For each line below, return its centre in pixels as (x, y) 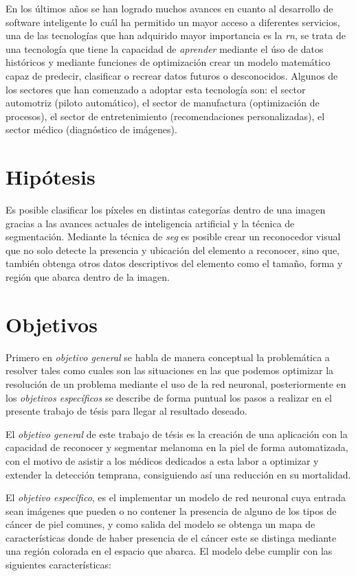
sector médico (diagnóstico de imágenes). (91, 129)
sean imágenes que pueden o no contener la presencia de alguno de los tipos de (171, 510)
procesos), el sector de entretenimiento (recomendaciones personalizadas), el (165, 116)
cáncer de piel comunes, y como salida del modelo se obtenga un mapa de (160, 524)
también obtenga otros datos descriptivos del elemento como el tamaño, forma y (174, 263)
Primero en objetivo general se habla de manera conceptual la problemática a (168, 357)
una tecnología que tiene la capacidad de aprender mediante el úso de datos (165, 48)
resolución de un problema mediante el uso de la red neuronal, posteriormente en (176, 383)
